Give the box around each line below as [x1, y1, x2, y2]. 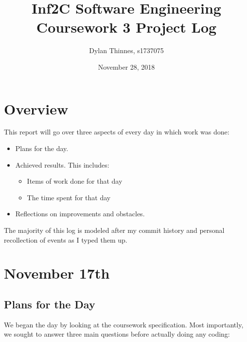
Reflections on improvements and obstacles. [15, 209, 145, 219]
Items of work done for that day [27, 176, 123, 186]
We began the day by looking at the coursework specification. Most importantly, [4, 319, 244, 329]
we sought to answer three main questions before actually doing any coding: [4, 329, 230, 339]
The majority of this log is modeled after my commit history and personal [4, 225, 225, 235]
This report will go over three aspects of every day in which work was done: [4, 127, 229, 137]
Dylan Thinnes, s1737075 [89, 45, 164, 56]
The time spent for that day [27, 192, 111, 202]
